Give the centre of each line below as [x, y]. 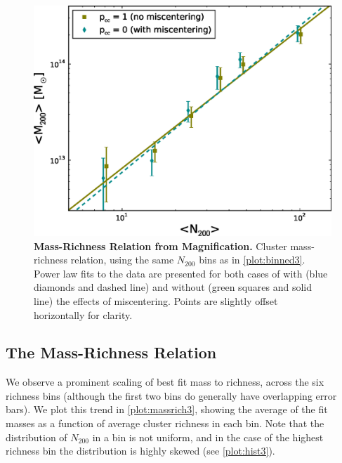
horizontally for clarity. [83, 314]
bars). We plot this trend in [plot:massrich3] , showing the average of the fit [167, 409]
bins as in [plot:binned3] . [252, 260]
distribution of [37, 437]
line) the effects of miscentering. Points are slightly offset [156, 300]
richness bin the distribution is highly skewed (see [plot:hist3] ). [140, 451]
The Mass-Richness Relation [111, 352]
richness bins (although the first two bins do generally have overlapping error [171, 395]
